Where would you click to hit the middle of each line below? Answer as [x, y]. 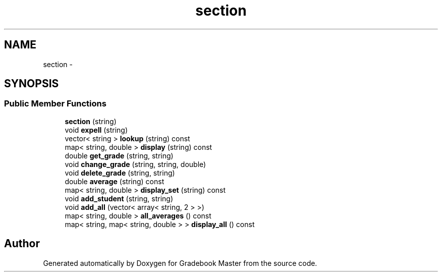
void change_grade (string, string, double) [135, 164]
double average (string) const [115, 181]
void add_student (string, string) [119, 198]
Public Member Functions [55, 104]
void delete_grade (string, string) [120, 173]
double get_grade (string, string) [119, 155]
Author [22, 244]
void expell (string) [96, 130]
